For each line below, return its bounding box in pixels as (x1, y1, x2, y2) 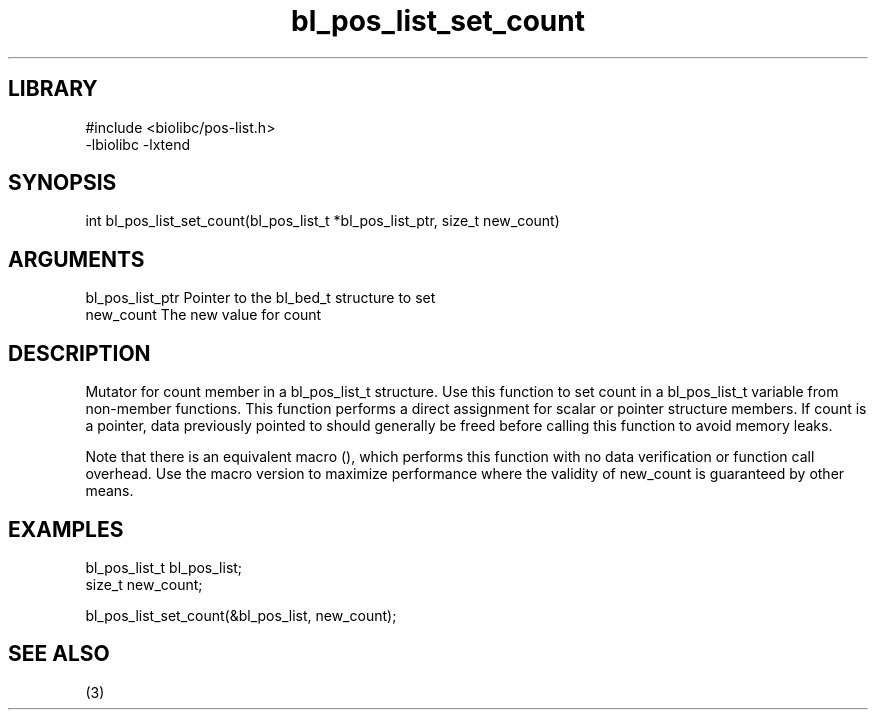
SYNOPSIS (8, 170, 117, 196)
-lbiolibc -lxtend (85, 135, 191, 153)
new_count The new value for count (85, 306, 322, 324)
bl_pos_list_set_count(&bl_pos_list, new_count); (85, 606, 397, 624)
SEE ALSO (8, 641, 110, 667)
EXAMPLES (8, 516, 124, 542)
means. (85, 482, 134, 500)
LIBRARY (8, 76, 98, 102)
